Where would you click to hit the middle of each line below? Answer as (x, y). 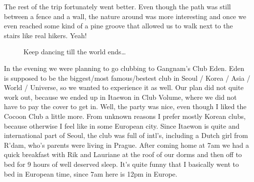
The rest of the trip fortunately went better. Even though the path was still (117, 6)
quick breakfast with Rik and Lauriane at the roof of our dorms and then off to (123, 154)
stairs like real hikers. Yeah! (46, 35)
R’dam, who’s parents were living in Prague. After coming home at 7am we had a (127, 145)
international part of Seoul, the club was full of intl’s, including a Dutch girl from (126, 135)
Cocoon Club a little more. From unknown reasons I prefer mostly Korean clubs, (125, 116)
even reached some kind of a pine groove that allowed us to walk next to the (118, 26)
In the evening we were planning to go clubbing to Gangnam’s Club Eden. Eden (124, 68)
